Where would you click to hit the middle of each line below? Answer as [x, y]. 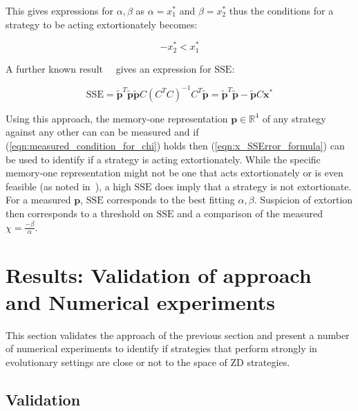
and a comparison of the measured [250, 213]
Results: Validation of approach [159, 274]
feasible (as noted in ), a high [68, 186]
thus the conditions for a [281, 10]
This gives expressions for [60, 10]
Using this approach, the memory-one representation [117, 118]
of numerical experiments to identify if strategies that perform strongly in [161, 348]
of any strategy [294, 118]
